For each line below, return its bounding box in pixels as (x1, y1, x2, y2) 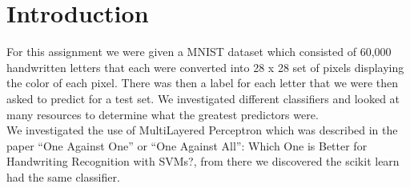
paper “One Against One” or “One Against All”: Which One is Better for (6, 137, 368, 154)
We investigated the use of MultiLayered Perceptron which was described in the (6, 122, 398, 138)
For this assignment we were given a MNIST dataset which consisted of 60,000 (6, 43, 392, 60)
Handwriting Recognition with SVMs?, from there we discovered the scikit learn (6, 153, 400, 170)
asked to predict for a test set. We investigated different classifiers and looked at (6, 90, 400, 106)
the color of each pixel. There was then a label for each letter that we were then (6, 74, 399, 91)
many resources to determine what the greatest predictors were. (6, 106, 319, 122)
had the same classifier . (6, 168, 120, 185)
